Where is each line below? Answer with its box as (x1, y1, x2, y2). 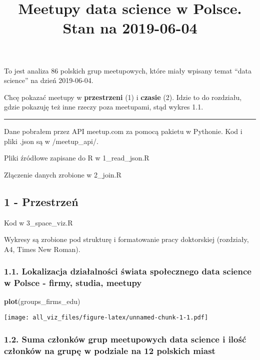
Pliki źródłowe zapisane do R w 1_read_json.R (4, 152, 149, 163)
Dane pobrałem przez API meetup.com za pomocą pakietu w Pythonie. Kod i (4, 125, 242, 136)
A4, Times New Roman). (4, 243, 80, 254)
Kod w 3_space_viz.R (4, 217, 73, 227)
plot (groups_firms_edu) (4, 296, 80, 306)
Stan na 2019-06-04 (62, 17, 197, 38)
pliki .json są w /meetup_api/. (4, 135, 98, 146)
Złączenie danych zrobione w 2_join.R (4, 169, 121, 179)
